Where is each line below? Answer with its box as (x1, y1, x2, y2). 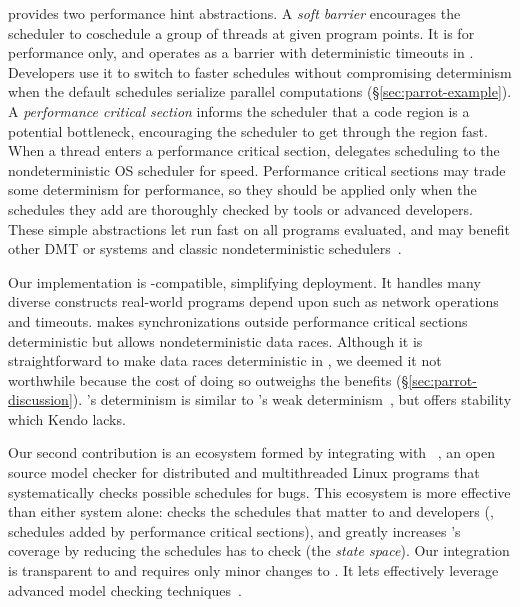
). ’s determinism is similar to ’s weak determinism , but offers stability (72, 389, 512, 410)
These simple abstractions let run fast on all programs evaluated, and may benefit (8, 218, 510, 239)
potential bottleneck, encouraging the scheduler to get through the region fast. (8, 120, 488, 141)
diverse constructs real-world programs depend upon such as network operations (8, 291, 499, 312)
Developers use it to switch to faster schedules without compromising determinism (8, 61, 512, 82)
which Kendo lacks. (8, 408, 126, 429)
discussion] (8, 389, 73, 410)
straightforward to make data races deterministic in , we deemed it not (8, 350, 442, 371)
